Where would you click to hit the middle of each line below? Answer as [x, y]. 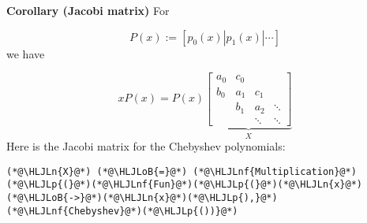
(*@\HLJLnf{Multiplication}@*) [275, 171]
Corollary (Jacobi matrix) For [88, 10]
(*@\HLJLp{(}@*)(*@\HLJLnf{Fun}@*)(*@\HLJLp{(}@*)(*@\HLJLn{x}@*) [185, 185]
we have [26, 53]
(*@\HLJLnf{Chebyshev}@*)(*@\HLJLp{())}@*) [122, 211]
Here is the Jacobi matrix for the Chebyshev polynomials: [146, 146]
